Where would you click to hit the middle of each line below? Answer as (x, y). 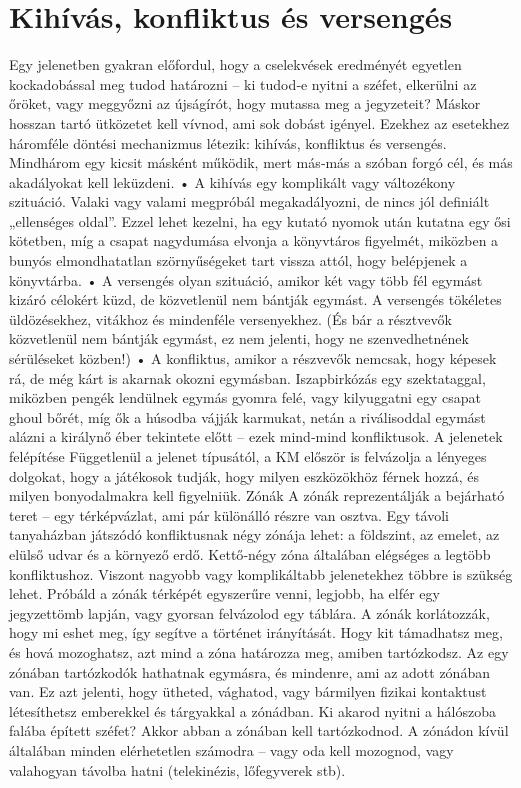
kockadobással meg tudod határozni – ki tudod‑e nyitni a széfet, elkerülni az (243, 83)
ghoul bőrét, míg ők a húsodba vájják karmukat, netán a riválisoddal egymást (247, 416)
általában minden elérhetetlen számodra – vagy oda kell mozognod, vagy (231, 749)
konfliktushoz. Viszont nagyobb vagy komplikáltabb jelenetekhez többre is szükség (261, 573)
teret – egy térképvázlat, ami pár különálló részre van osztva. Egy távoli (229, 514)
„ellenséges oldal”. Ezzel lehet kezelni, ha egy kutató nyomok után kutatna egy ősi (260, 220)
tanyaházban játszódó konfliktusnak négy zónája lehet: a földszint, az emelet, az (254, 534)
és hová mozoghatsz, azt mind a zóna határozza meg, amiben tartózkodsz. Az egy (259, 651)
